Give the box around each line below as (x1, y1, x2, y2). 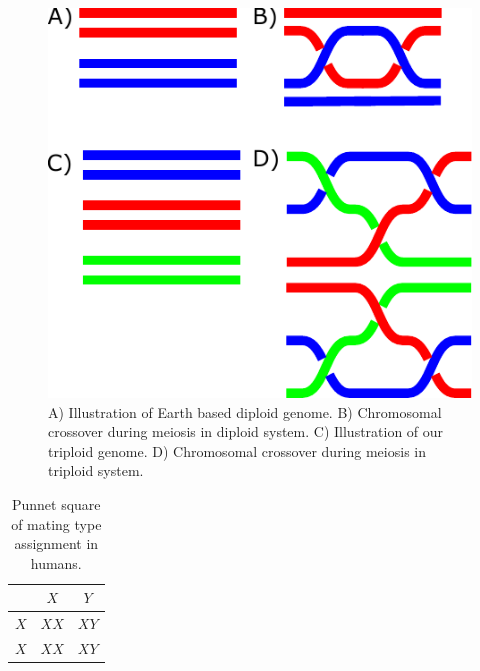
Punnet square (11, 493, 101, 514)
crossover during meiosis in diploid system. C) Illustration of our (48, 421, 444, 442)
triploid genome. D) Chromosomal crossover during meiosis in (48, 440, 426, 461)
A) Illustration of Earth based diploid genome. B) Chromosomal (48, 401, 442, 422)
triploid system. (48, 460, 144, 481)
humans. (30, 552, 82, 573)
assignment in (14, 533, 99, 554)
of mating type (11, 513, 102, 534)
